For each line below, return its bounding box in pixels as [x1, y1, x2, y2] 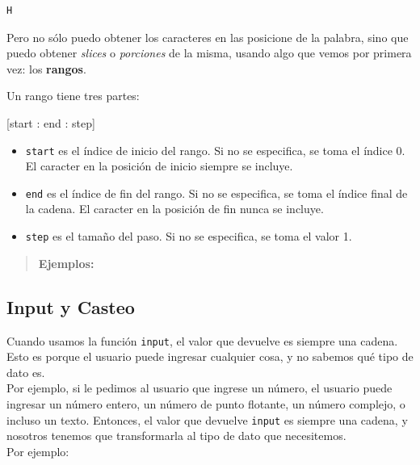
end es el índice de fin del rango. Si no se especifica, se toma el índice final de [25, 184, 408, 201]
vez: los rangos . [6, 60, 86, 77]
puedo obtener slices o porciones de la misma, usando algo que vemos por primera [6, 44, 412, 61]
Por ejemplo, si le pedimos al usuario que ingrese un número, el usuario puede [6, 379, 393, 396]
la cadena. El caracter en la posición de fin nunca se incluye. [25, 200, 324, 217]
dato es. [6, 363, 45, 380]
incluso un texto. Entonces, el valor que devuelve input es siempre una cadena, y [6, 411, 408, 428]
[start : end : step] [6, 114, 95, 131]
